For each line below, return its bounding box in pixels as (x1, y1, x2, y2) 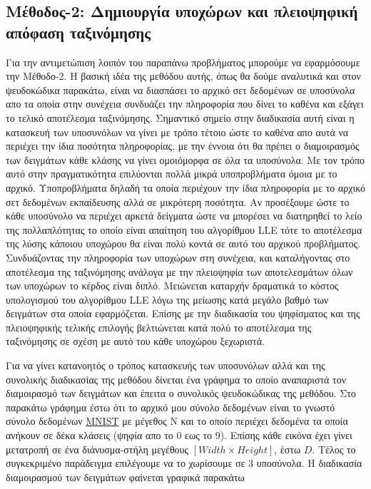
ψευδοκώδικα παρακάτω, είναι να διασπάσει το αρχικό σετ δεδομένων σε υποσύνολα (6, 82, 355, 97)
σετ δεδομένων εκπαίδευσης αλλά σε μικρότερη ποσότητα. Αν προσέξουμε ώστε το (6, 194, 350, 209)
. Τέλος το (312, 441, 356, 456)
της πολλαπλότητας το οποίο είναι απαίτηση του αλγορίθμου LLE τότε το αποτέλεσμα (6, 222, 362, 237)
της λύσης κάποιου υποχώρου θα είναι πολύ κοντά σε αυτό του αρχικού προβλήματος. (6, 236, 361, 251)
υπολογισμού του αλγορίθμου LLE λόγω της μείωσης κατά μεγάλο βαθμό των (6, 292, 329, 307)
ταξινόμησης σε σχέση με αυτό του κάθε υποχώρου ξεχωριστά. (6, 334, 265, 349)
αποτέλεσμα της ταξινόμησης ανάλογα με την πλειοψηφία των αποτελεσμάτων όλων (6, 264, 353, 279)
